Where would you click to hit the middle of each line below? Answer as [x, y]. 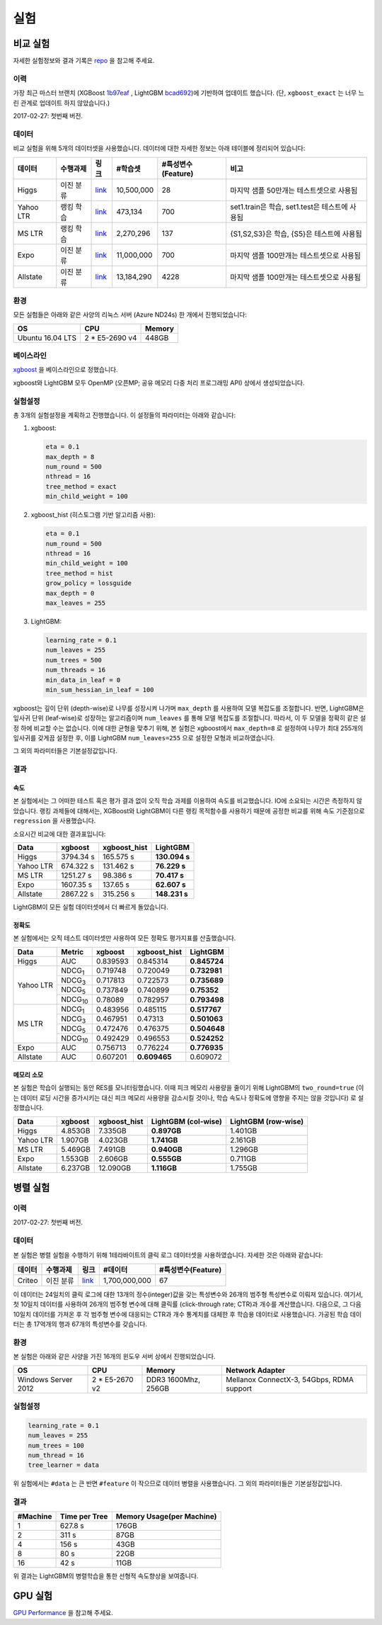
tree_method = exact [81, 486]
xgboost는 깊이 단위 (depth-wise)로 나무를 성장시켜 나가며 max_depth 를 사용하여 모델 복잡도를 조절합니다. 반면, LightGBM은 [189, 708]
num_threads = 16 [76, 670]
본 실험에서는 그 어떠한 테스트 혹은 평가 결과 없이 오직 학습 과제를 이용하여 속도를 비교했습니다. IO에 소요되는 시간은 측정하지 [184, 801]
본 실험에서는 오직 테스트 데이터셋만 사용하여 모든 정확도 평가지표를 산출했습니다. [125, 938]
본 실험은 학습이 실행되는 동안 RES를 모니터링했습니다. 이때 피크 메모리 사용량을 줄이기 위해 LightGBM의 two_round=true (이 [189, 1088]
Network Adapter [255, 1370]
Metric [73, 951]
